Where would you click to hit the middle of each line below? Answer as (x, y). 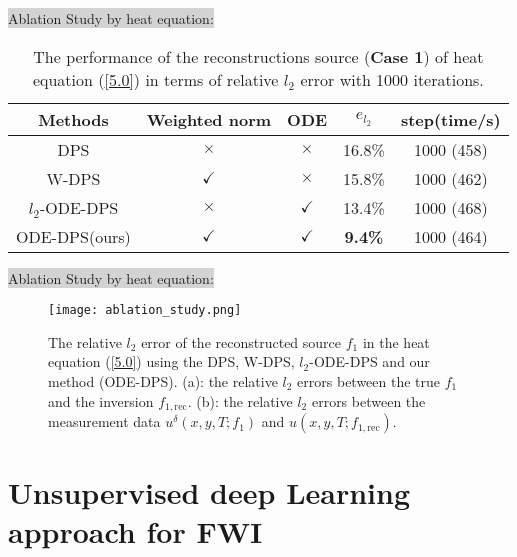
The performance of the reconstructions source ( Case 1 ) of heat (258, 56)
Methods (73, 119)
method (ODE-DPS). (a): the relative (163, 381)
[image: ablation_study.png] (145, 310)
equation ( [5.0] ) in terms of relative (155, 79)
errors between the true (369, 381)
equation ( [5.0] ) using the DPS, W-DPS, (171, 361)
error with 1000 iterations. (392, 79)
